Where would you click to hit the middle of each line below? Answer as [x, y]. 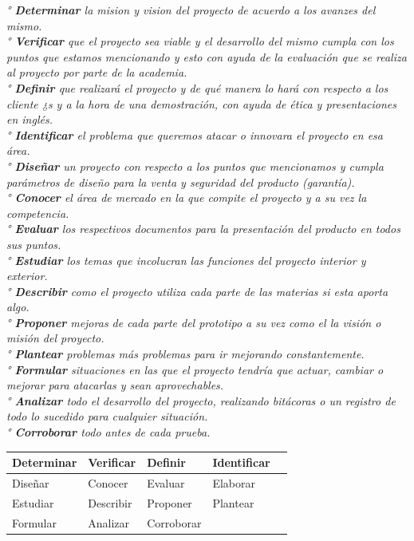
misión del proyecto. [55, 338]
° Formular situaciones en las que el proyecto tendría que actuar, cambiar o [195, 369]
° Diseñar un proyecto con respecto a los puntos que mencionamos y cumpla [195, 166]
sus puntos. [34, 244]
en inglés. [30, 119]
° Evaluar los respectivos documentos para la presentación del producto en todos [203, 229]
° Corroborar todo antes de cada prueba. [108, 432]
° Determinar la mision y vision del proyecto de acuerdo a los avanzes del [191, 10]
